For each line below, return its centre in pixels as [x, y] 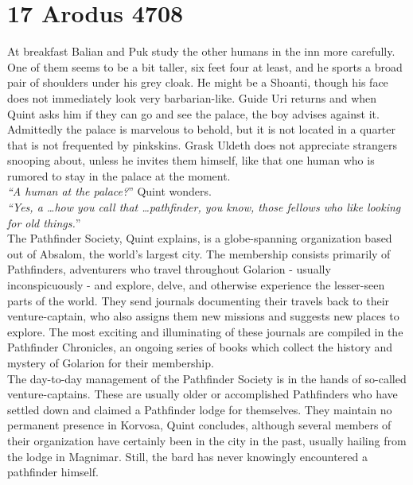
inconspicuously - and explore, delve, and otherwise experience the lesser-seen [196, 285]
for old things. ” [44, 222]
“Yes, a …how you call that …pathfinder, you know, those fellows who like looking [204, 207]
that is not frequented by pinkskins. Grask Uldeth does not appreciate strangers [203, 144]
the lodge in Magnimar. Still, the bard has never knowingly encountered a [187, 456]
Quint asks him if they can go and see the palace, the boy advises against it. [193, 113]
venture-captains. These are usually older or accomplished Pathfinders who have [203, 394]
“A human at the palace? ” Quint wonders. [109, 191]
